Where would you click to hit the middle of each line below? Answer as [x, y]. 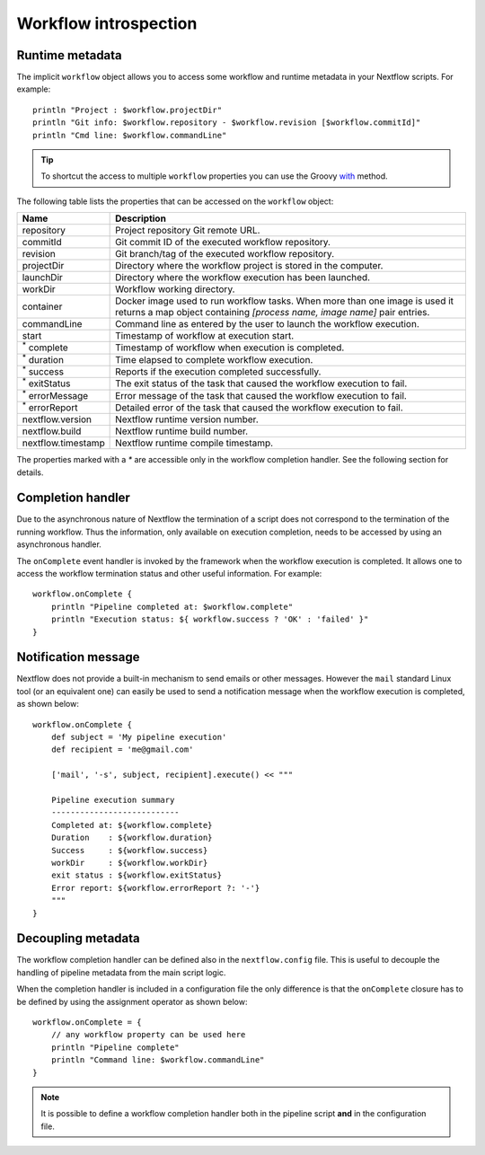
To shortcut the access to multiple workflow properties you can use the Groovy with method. [214, 176]
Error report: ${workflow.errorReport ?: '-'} [155, 888]
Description [141, 218]
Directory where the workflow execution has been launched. [243, 278]
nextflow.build [52, 431]
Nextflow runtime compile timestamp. [194, 443]
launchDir [42, 278]
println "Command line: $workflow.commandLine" [158, 1060]
